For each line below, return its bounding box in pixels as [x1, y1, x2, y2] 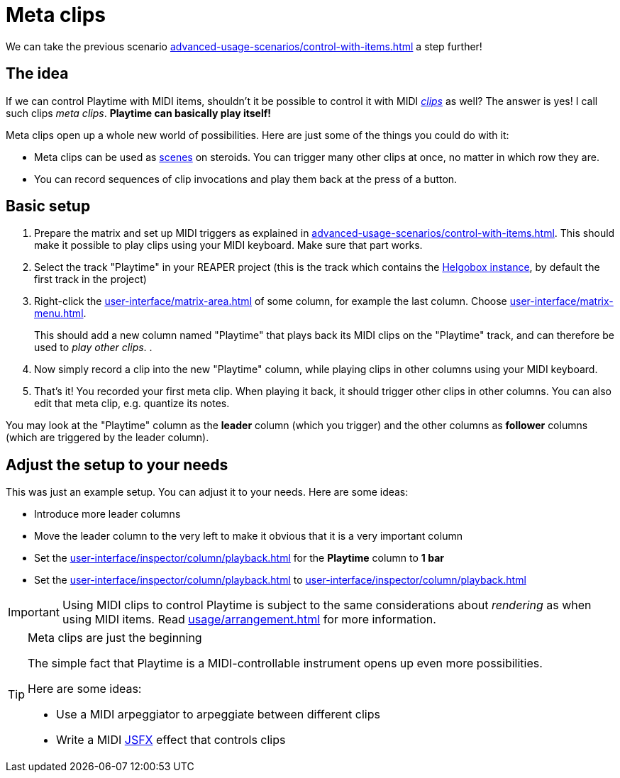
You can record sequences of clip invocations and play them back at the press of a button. [34, 172, 458, 185]
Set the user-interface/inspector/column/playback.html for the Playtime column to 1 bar [34, 552, 445, 565]
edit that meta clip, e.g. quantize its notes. [34, 397, 230, 410]
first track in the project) [34, 273, 147, 286]
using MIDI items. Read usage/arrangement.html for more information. [62, 612, 436, 627]
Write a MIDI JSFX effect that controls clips [56, 733, 286, 748]
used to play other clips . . [34, 341, 153, 354]
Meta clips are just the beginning [28, 630, 202, 645]
